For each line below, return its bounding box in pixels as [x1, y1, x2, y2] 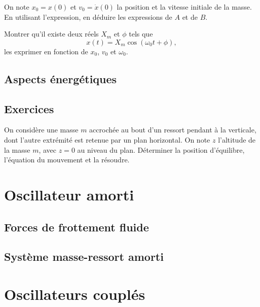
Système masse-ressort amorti [4, 249, 164, 264]
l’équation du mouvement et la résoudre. [4, 154, 130, 165]
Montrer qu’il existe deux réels [4, 28, 99, 39]
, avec [39, 144, 57, 155]
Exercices [4, 100, 54, 116]
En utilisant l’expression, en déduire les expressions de [4, 11, 172, 22]
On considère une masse [4, 124, 79, 135]
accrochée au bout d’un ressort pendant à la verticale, [89, 124, 256, 135]
